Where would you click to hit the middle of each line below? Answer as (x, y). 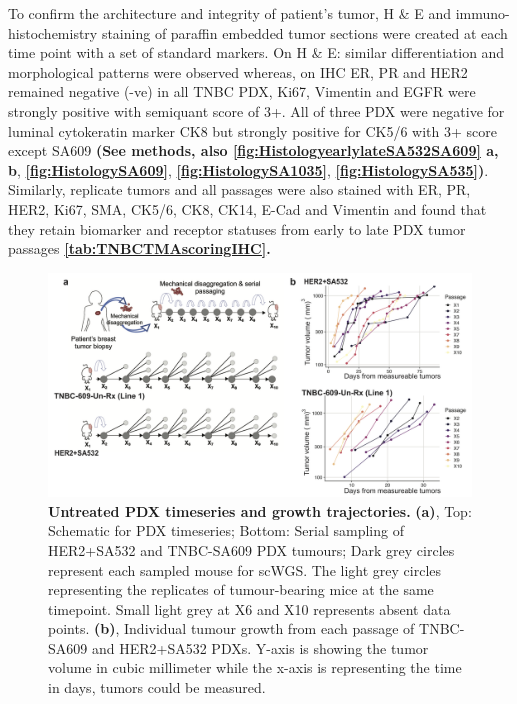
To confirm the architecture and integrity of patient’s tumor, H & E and (230, 13)
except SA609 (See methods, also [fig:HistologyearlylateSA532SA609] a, (253, 150)
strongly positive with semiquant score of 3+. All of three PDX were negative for (256, 110)
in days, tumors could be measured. (157, 687)
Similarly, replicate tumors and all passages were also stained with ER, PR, (239, 189)
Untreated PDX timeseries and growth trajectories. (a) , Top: (260, 510)
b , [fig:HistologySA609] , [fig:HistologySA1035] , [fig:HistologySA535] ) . (248, 169)
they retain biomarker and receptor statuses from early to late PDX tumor (237, 228)
